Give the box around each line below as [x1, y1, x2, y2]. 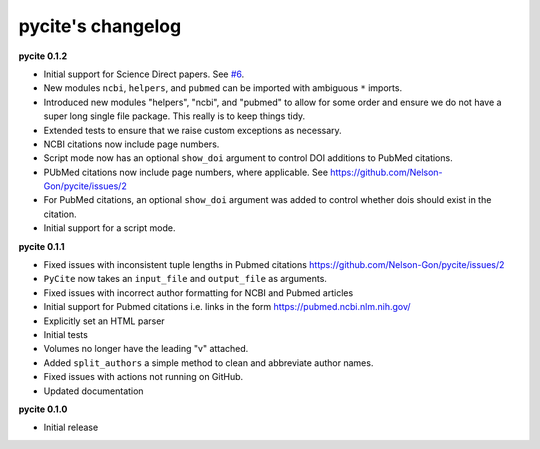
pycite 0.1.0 [18, 403, 68, 415]
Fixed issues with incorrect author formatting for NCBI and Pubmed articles [43, 286, 354, 299]
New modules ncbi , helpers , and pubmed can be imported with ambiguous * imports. [43, 82, 403, 94]
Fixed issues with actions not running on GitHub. [43, 371, 244, 383]
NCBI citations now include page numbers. [43, 138, 220, 150]
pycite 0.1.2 [18, 50, 68, 62]
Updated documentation [43, 385, 144, 397]
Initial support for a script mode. [43, 222, 176, 234]
